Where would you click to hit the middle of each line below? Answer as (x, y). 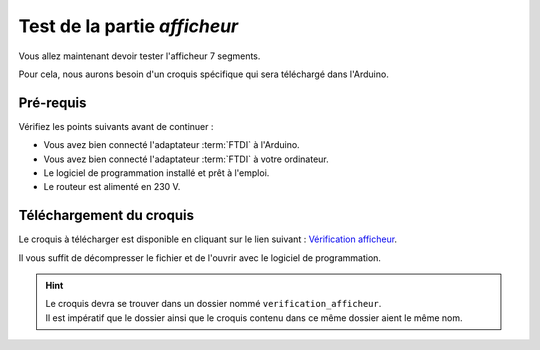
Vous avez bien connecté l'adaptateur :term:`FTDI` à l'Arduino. (171, 145)
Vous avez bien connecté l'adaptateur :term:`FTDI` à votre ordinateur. (186, 159)
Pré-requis (52, 102)
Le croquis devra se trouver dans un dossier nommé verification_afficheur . (213, 304)
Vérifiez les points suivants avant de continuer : (116, 126)
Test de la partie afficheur (128, 26)
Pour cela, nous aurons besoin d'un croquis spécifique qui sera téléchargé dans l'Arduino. (203, 74)
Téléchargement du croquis (106, 215)
